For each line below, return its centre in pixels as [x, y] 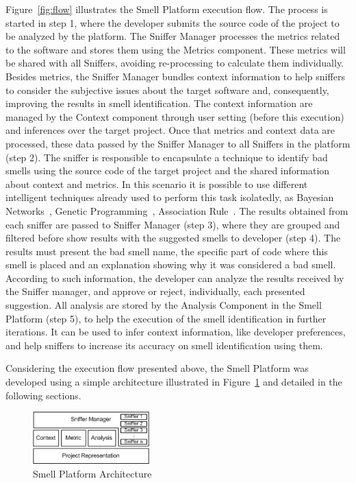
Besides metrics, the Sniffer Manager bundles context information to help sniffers [175, 76]
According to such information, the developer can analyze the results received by [175, 278]
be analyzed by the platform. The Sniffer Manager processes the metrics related [173, 36]
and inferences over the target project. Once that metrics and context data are [170, 130]
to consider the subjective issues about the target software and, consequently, [167, 90]
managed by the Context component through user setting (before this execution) [175, 116]
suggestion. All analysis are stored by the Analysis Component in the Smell [164, 305]
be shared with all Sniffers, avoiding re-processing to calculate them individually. [175, 63]
